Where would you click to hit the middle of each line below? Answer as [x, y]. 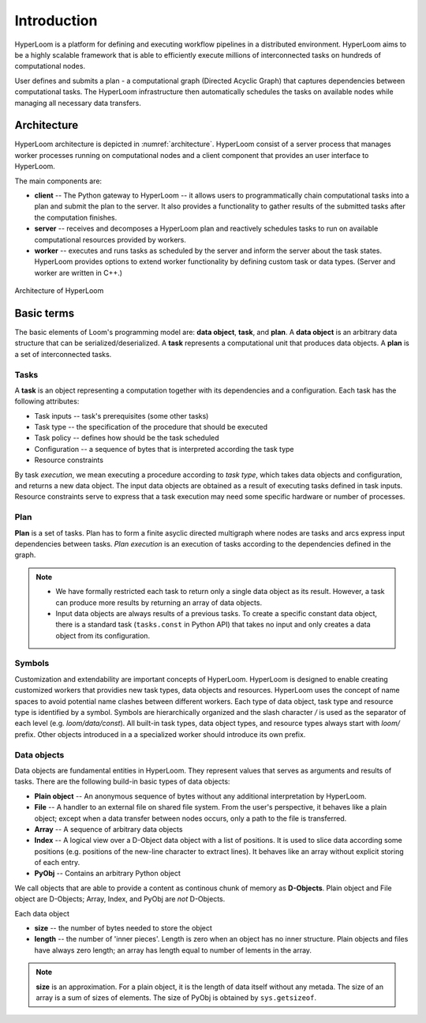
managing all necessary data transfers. [78, 103]
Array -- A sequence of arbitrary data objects [108, 829]
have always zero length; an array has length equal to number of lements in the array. [173, 950]
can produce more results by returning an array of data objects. [159, 602]
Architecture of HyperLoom [59, 291]
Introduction [56, 21]
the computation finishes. [76, 217]
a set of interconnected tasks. [63, 354]
